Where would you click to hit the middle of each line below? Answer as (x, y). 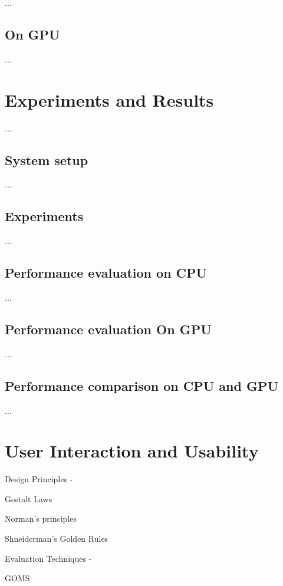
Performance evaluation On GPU (108, 329)
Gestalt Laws (29, 498)
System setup (47, 159)
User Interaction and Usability (132, 451)
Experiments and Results (109, 99)
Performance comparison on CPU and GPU (141, 385)
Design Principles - (39, 479)
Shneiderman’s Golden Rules (57, 538)
